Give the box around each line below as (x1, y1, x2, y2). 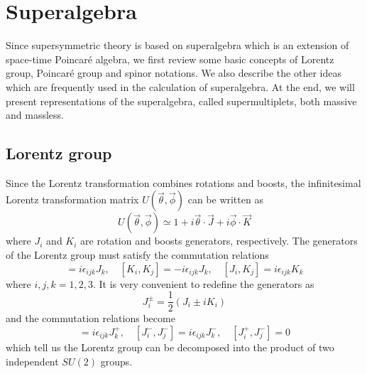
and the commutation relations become (6, 311, 175, 326)
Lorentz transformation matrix (6, 192, 139, 207)
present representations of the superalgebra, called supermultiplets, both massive (6, 93, 357, 108)
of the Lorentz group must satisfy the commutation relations (6, 247, 269, 262)
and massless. (6, 107, 64, 122)
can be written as (187, 192, 263, 207)
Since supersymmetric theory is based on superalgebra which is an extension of (6, 38, 349, 53)
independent (6, 353, 59, 368)
